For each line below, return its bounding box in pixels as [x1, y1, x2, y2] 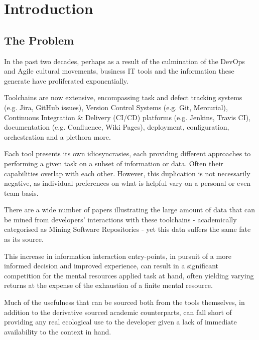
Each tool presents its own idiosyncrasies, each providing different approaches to [4, 148, 251, 159]
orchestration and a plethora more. [4, 131, 111, 142]
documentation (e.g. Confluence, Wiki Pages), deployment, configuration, [4, 122, 229, 132]
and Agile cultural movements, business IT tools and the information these [4, 66, 234, 76]
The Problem [4, 32, 74, 48]
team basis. [4, 187, 39, 198]
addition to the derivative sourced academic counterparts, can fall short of [4, 306, 232, 317]
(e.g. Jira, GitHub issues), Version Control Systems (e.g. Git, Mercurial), [4, 102, 228, 112]
